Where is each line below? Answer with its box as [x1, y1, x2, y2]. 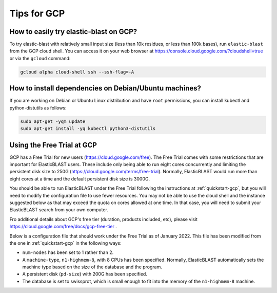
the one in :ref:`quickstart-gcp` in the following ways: [9, 240, 122, 246]
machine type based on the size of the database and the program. [22, 264, 163, 270]
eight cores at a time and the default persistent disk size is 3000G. [9, 175, 150, 182]
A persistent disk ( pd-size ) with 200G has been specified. [22, 271, 147, 277]
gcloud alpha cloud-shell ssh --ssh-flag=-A [20, 69, 134, 75]
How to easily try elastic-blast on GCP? [9, 27, 137, 36]
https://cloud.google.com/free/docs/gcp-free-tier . [9, 224, 117, 230]
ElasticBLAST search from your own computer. [9, 207, 109, 213]
